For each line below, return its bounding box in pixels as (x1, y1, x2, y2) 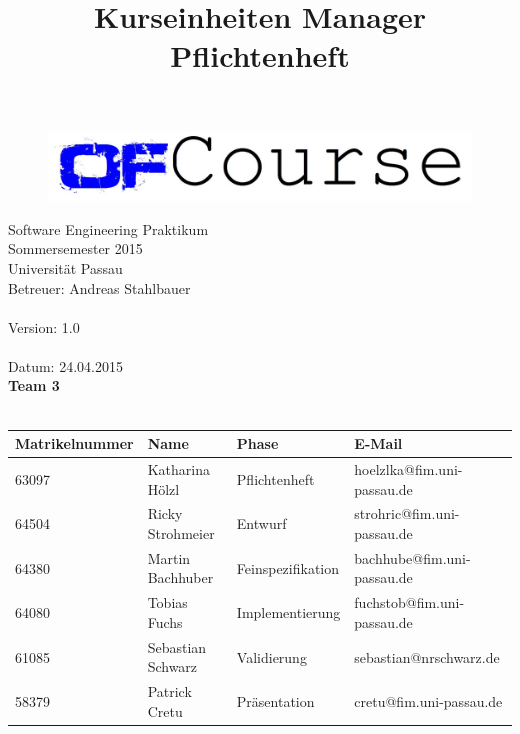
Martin (147, 547, 191, 568)
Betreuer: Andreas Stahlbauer (8, 277, 191, 298)
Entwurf (236, 513, 287, 534)
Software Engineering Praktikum (8, 218, 209, 239)
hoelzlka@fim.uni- (354, 459, 463, 479)
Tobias (147, 592, 188, 613)
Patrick (147, 681, 192, 702)
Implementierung (236, 602, 341, 623)
